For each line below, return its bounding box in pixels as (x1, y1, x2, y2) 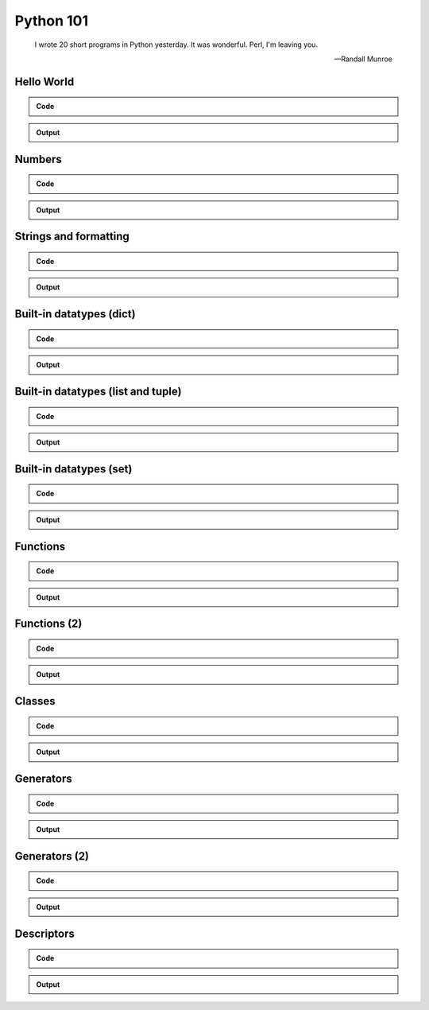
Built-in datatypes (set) (14, 462, 133, 476)
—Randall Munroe (334, 54, 392, 64)
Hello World (14, 75, 75, 88)
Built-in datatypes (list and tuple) (14, 384, 182, 398)
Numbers (14, 152, 63, 166)
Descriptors (14, 926, 75, 940)
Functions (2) (14, 617, 83, 631)
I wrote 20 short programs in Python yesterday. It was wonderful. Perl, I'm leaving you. (34, 40, 318, 49)
